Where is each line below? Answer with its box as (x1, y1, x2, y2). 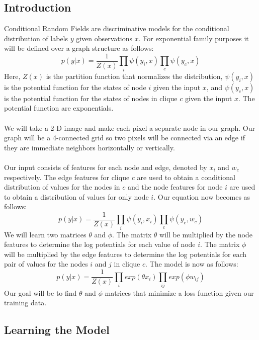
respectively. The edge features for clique (4, 172, 130, 182)
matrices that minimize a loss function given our (105, 287, 254, 298)
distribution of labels (4, 33, 68, 43)
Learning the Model (4, 322, 110, 337)
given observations (76, 33, 133, 43)
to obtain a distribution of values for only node (4, 191, 149, 202)
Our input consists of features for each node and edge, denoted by (4, 161, 207, 172)
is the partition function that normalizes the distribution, (46, 70, 223, 81)
